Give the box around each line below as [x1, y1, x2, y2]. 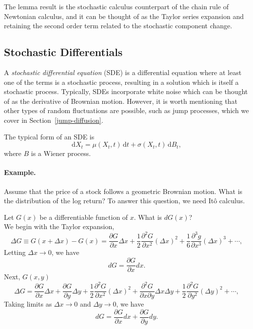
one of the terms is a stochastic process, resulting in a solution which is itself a [4, 77, 239, 87]
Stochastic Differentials [4, 44, 123, 59]
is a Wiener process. [31, 148, 91, 158]
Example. [4, 167, 36, 177]
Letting [4, 247, 26, 257]
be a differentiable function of [39, 212, 128, 222]
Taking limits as [4, 299, 52, 309]
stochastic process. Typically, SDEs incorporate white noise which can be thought [4, 86, 248, 97]
